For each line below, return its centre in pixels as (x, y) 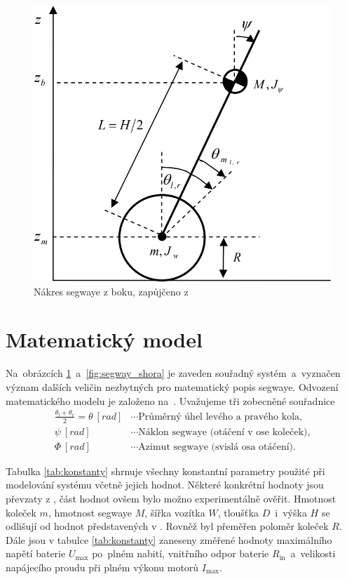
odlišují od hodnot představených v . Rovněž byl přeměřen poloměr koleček (167, 526)
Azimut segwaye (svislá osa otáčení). (217, 447)
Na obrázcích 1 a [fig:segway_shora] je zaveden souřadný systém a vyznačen (173, 373)
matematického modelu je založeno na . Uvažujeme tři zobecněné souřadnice (170, 400)
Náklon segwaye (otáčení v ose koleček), (224, 432)
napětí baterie (36, 553)
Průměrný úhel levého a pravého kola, (220, 417)
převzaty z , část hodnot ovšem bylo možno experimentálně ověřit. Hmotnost (171, 499)
